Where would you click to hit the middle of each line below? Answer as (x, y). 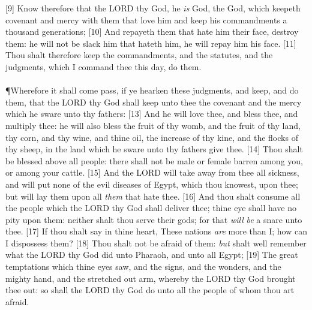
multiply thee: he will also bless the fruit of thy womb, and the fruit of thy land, (153, 125)
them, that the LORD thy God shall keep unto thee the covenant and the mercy (154, 102)
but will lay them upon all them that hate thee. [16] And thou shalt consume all (153, 196)
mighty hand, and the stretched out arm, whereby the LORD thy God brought (151, 278)
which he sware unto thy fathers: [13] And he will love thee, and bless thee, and (152, 114)
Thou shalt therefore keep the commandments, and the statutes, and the (139, 55)
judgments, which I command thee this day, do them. (103, 66)
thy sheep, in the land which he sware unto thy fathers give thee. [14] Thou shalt (154, 149)
